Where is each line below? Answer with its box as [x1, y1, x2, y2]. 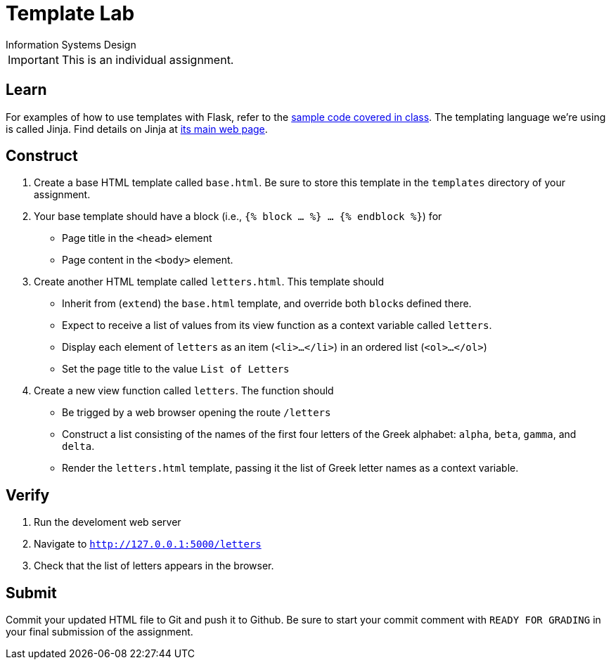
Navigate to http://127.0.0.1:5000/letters [34, 538, 262, 550]
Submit [6, 583, 57, 602]
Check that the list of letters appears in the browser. [34, 560, 274, 572]
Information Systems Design [6, 38, 136, 51]
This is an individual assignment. [61, 52, 234, 67]
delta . [62, 440, 95, 453]
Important [8, 52, 59, 67]
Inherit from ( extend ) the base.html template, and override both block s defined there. [62, 297, 472, 310]
